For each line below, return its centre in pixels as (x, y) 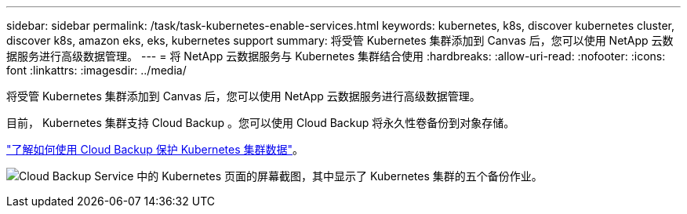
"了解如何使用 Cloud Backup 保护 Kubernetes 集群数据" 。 (155, 149)
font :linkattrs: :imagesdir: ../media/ (96, 70)
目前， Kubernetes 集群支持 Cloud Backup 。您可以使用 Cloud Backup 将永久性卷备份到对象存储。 (261, 123)
